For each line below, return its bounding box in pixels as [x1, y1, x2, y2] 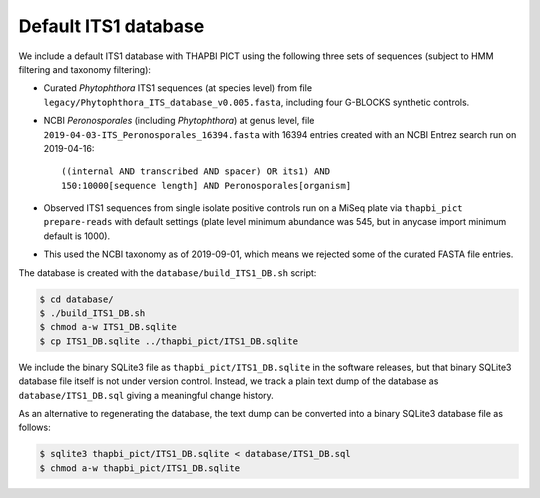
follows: [18, 421, 51, 434]
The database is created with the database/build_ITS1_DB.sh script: [18, 266, 317, 279]
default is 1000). [43, 230, 110, 242]
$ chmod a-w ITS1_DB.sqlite [39, 321, 177, 333]
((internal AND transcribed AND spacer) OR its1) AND [61, 166, 330, 177]
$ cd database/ [39, 293, 114, 305]
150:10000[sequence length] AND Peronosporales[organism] [61, 180, 352, 191]
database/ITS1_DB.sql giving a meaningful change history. [18, 389, 274, 401]
